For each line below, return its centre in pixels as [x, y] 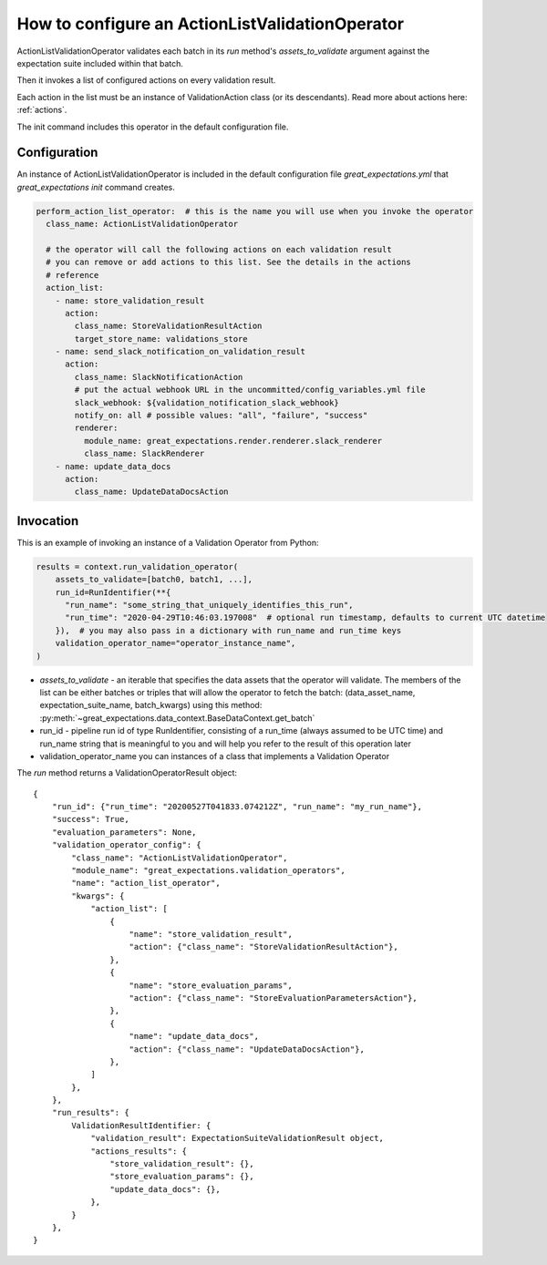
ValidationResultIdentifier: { [141, 1125]
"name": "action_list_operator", [146, 883]
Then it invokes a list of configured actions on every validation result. [146, 80]
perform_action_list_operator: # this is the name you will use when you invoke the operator [255, 211]
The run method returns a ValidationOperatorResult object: [127, 773]
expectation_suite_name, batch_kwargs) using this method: [151, 705]
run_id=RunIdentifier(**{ [113, 592]
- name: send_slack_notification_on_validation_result [180, 352]
